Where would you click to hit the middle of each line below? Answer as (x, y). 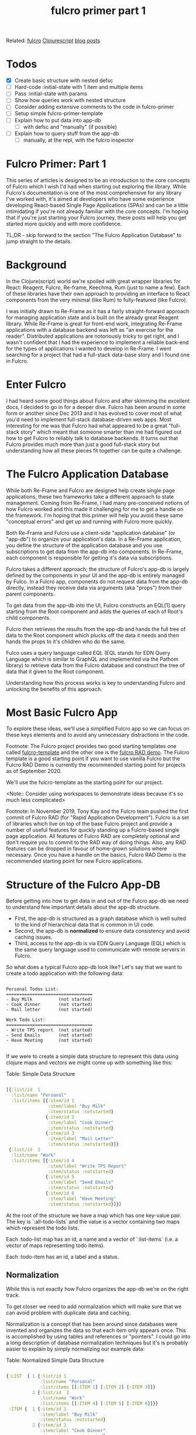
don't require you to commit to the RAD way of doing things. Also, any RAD (96, 842)
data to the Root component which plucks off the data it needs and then (93, 635)
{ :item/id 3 (60, 1134)
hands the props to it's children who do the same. (66, 641)
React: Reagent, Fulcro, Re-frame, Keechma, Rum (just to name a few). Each (98, 287)
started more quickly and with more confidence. (64, 224)
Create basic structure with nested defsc (64, 81)
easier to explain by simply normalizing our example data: (75, 1349)
